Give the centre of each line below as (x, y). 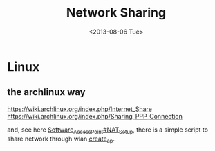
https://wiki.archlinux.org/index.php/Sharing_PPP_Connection (95, 116)
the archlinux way (46, 92)
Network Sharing (116, 13)
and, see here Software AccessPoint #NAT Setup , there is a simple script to (108, 130)
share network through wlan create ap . (61, 139)
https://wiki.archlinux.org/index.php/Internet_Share (80, 109)
